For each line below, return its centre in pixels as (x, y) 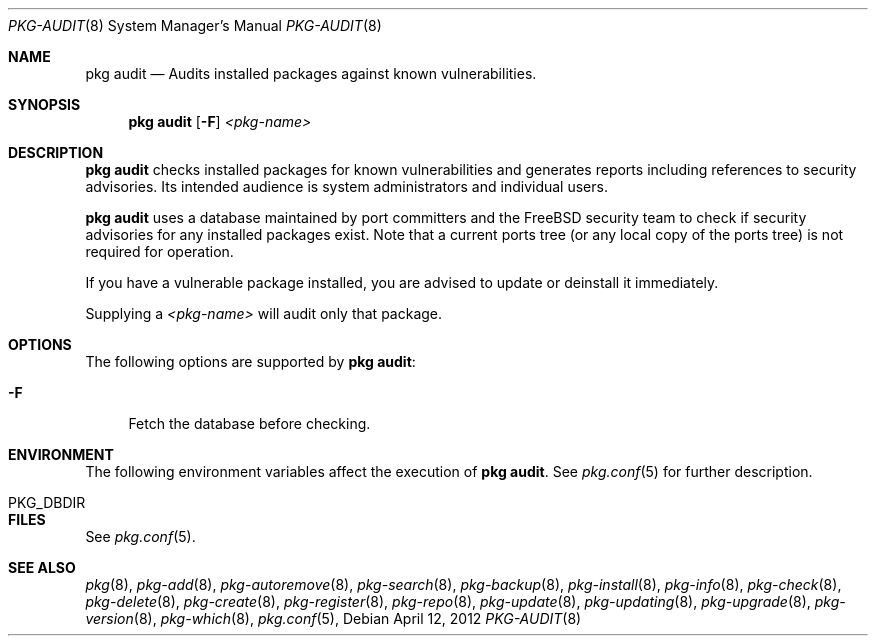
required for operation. (159, 251)
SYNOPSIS (44, 104)
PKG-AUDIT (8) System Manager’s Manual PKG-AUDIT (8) (195, 25)
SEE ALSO (42, 567)
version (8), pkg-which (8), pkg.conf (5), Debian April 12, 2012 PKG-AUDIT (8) (333, 618)
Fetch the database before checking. (249, 423)
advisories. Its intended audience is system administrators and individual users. (346, 186)
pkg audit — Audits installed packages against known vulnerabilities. (311, 73)
